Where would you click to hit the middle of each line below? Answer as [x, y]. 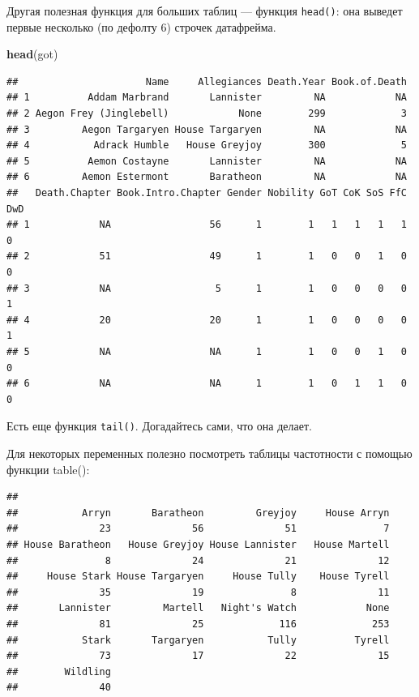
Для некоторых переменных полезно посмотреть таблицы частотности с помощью [209, 453]
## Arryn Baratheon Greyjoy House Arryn [198, 513]
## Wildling [59, 671]
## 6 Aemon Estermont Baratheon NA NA [207, 177]
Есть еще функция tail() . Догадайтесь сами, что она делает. [159, 426]
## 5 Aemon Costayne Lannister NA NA [207, 161]
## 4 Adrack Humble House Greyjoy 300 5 [207, 145]
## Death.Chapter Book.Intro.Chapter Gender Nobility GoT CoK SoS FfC [207, 193]
